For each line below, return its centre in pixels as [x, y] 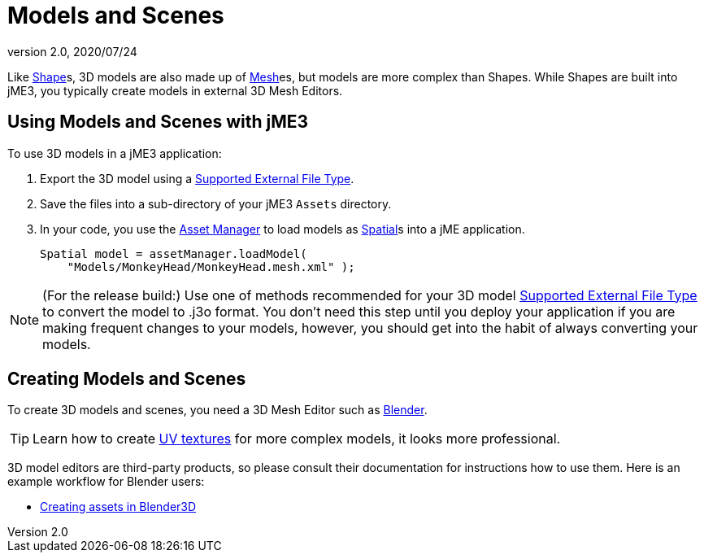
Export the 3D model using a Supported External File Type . [197, 178]
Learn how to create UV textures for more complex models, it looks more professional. [297, 439]
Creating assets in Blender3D [118, 507]
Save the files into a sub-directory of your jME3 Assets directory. [216, 203]
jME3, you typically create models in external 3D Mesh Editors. [175, 90]
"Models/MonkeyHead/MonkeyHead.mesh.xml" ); [211, 266]
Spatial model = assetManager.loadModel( [174, 253]
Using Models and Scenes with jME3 [158, 122]
